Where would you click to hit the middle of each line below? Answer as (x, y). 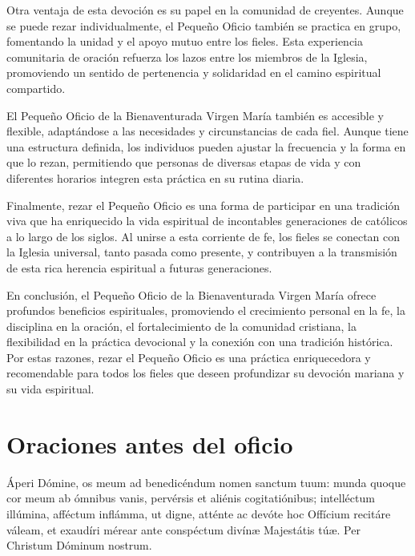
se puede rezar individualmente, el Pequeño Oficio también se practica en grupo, (204, 25)
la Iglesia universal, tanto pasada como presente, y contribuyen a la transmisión (202, 252)
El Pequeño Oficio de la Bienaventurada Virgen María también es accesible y (195, 115)
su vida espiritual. (50, 389)
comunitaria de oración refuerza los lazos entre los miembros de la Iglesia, (187, 56)
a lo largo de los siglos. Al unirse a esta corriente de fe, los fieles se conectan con (203, 236)
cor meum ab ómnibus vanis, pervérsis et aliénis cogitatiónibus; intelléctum (191, 498)
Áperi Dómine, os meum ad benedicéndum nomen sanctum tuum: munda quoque (206, 482)
